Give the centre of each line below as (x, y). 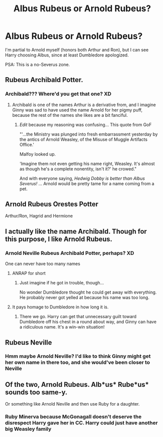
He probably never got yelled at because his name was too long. (84, 298)
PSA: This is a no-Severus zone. (37, 64)
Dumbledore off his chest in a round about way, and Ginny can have (88, 322)
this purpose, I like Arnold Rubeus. (59, 239)
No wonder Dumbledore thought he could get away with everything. (88, 292)
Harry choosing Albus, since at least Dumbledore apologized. (67, 55)
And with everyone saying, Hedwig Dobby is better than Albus (82, 178)
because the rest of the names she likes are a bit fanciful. (70, 115)
